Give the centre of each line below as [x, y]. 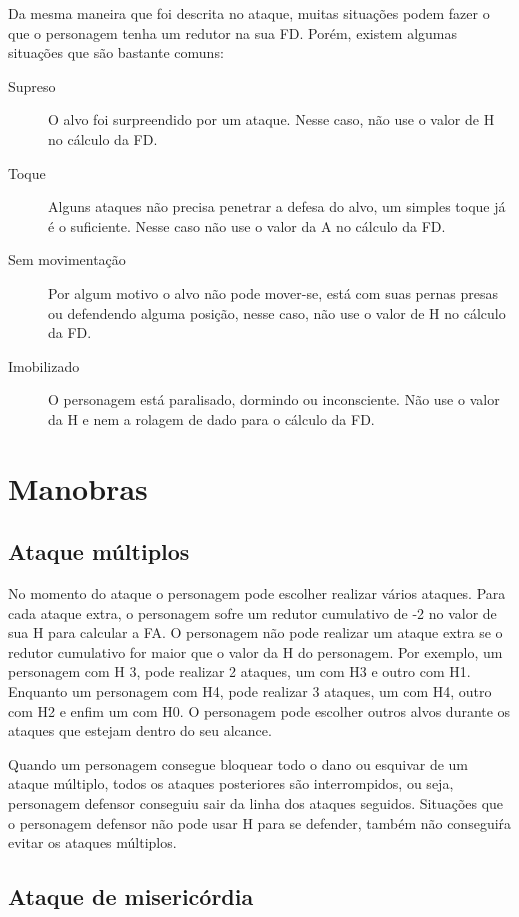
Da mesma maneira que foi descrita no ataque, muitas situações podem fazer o [249, 13]
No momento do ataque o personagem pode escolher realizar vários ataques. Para [257, 593]
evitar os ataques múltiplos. [92, 842]
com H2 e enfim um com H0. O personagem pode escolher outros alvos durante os [259, 710]
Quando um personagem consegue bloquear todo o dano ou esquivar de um [238, 763]
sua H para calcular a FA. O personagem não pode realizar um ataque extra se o [255, 632]
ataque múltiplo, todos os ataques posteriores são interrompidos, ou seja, [231, 783]
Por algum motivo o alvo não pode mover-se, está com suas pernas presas [273, 292]
